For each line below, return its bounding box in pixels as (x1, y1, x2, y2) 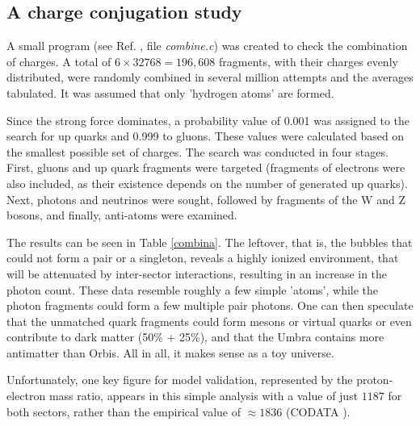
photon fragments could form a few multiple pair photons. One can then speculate (6, 297, 414, 314)
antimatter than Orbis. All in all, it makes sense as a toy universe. (6, 344, 334, 361)
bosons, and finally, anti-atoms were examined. (6, 207, 237, 223)
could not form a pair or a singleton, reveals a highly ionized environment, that (6, 249, 399, 266)
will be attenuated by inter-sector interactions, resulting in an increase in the (6, 265, 388, 282)
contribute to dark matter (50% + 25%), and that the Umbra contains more (6, 328, 384, 345)
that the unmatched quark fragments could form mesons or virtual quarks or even (6, 312, 412, 329)
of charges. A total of (6, 52, 111, 69)
